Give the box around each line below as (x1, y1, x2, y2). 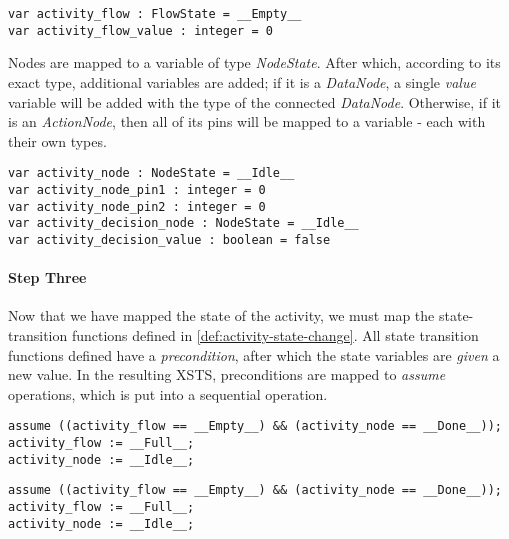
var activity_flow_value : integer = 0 (8, 23, 273, 38)
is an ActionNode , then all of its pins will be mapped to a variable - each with (8, 111, 486, 132)
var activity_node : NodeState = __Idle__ (8, 166, 295, 181)
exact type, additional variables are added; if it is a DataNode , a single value (8, 71, 476, 92)
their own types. (8, 130, 107, 151)
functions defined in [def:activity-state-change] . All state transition (71, 324, 479, 345)
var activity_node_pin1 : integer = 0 (8, 182, 266, 197)
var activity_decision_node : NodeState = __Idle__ (8, 216, 359, 231)
